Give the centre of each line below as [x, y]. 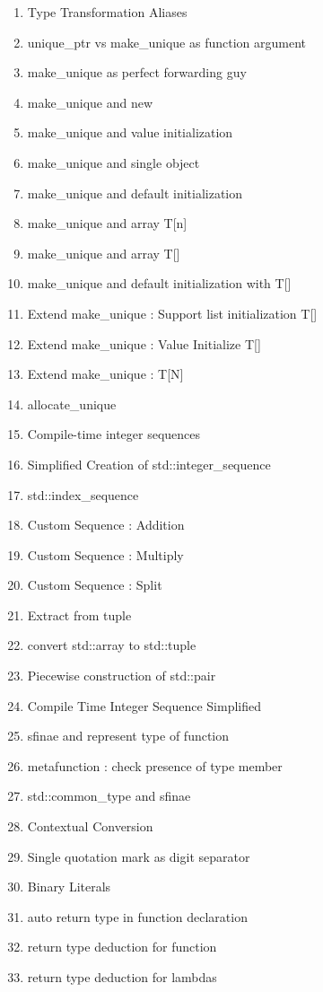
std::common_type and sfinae [109, 796]
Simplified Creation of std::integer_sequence [149, 464]
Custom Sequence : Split [95, 585]
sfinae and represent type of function [128, 736]
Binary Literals [69, 887]
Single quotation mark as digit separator [139, 856]
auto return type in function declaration [137, 916]
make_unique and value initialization [130, 132]
